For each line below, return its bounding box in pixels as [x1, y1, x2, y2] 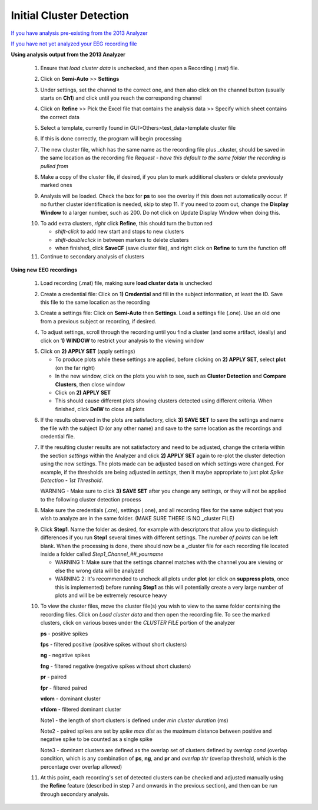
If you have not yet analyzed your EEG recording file [11, 40, 137, 47]
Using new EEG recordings [11, 266, 78, 273]
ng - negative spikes [40, 652, 91, 659]
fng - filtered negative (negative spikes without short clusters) [40, 663, 191, 670]
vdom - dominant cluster [40, 695, 101, 702]
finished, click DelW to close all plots [55, 405, 145, 412]
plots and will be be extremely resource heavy [55, 592, 167, 599]
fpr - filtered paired [40, 684, 88, 691]
